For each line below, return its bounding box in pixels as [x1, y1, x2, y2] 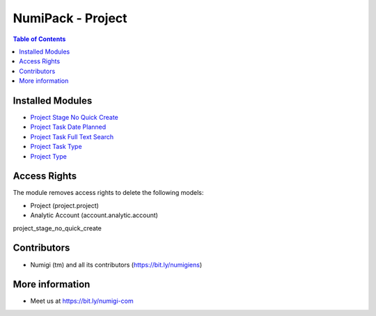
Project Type [30, 152, 68, 160]
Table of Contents [13, 35, 66, 43]
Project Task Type [30, 143, 83, 151]
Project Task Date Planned [30, 123, 107, 132]
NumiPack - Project [13, 10, 128, 26]
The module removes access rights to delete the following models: [13, 189, 204, 197]
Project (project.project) [30, 201, 99, 210]
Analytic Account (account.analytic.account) [30, 211, 158, 219]
